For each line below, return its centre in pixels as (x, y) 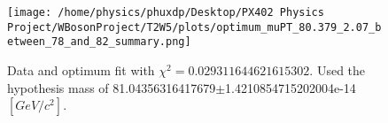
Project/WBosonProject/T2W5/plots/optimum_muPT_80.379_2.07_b (194, 27)
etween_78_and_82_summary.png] (99, 42)
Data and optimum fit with (81, 69)
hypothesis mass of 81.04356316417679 (112, 87)
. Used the (338, 69)
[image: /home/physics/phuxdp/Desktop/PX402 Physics (166, 12)
